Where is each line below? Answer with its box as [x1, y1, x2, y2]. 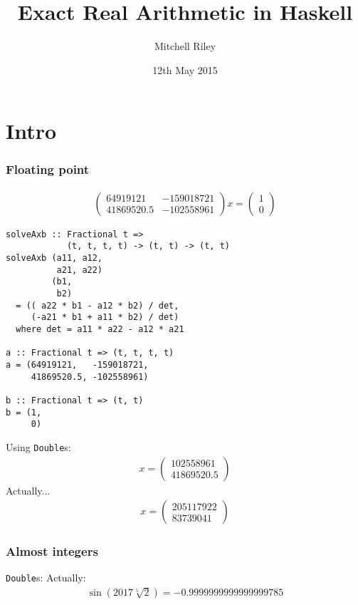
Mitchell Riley [154, 38, 216, 53]
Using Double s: [6, 439, 71, 454]
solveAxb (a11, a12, [6, 253, 103, 264]
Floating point [6, 160, 90, 178]
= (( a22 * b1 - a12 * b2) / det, [16, 300, 179, 311]
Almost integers [6, 542, 98, 560]
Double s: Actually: [6, 570, 86, 585]
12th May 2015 [152, 62, 218, 77]
